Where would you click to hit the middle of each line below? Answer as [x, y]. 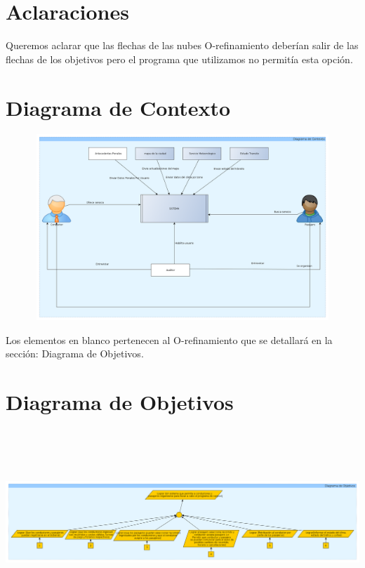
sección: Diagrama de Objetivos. [75, 354]
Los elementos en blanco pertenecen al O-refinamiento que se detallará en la [169, 339]
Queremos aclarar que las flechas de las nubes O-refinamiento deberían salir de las [182, 45]
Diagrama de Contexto [118, 107]
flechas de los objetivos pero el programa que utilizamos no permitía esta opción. [179, 59]
